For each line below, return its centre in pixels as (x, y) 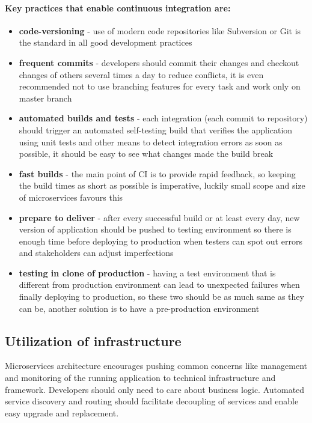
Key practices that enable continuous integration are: (118, 8)
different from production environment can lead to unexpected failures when (159, 285)
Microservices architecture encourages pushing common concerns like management (156, 366)
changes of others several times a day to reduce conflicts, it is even (141, 74)
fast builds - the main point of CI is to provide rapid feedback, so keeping (157, 173)
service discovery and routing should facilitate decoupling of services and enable (152, 401)
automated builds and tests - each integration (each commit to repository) (163, 118)
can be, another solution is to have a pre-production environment (139, 308)
